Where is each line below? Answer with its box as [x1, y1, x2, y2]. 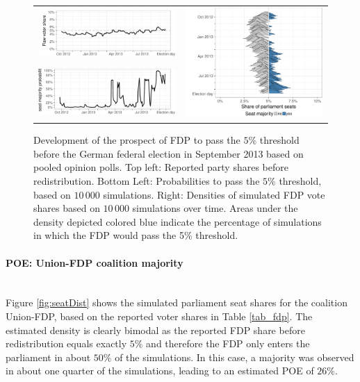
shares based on [33, 201, 100, 215]
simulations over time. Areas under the [132, 201, 298, 215]
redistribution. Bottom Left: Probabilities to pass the [33, 173, 260, 188]
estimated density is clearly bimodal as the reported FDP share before [6, 322, 305, 337]
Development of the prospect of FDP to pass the [33, 133, 240, 147]
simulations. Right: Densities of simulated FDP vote [103, 187, 325, 201]
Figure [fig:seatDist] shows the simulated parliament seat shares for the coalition [6, 295, 347, 310]
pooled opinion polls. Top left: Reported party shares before [33, 160, 288, 174]
